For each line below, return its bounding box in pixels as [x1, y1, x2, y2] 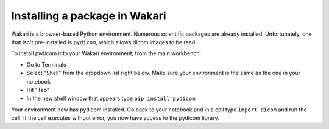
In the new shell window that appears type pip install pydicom [26, 94, 196, 102]
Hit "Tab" [26, 86, 50, 93]
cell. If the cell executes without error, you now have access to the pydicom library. [11, 114, 219, 122]
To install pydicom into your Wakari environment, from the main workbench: [11, 50, 202, 57]
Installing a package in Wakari [11, 9, 167, 22]
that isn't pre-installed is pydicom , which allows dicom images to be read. [11, 38, 197, 45]
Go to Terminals [26, 61, 66, 68]
